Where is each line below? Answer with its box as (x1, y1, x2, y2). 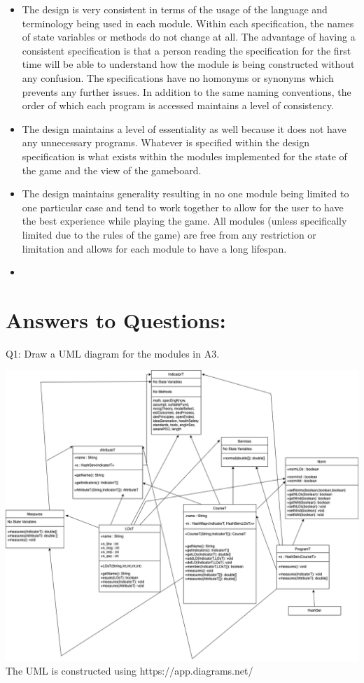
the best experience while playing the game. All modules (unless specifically (22, 213, 347, 228)
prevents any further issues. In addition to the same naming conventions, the (22, 84, 351, 99)
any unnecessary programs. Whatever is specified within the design (22, 135, 309, 150)
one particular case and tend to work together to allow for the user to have (22, 199, 344, 214)
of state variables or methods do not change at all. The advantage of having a (22, 29, 356, 44)
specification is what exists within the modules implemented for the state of (22, 148, 347, 163)
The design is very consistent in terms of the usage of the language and (22, 2, 328, 16)
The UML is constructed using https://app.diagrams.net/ (6, 663, 253, 678)
